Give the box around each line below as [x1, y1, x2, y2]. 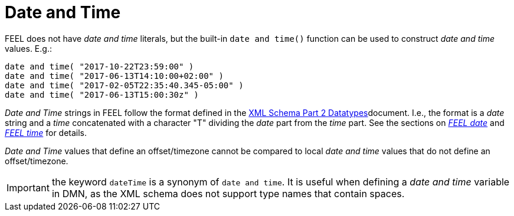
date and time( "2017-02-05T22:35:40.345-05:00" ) [5, 80, 244, 90]
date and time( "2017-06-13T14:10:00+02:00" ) [5, 71, 224, 81]
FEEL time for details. [5, 127, 87, 138]
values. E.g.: [5, 43, 52, 54]
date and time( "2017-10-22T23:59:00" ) [5, 61, 194, 71]
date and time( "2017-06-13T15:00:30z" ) [5, 89, 199, 99]
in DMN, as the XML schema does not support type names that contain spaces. [51, 187, 405, 200]
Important [6, 181, 50, 194]
